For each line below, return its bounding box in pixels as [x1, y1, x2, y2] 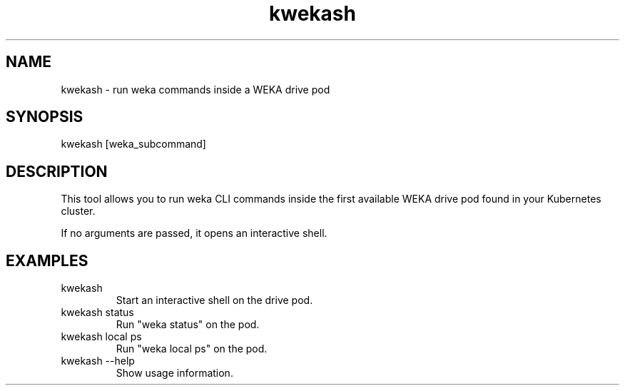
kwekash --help [61, 355, 135, 367]
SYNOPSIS [6, 108, 83, 126]
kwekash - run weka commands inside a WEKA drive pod [61, 83, 330, 96]
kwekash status [61, 306, 134, 319]
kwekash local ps [61, 330, 142, 343]
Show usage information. [116, 367, 233, 380]
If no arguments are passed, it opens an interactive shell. [61, 227, 327, 240]
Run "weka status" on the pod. [116, 318, 260, 331]
